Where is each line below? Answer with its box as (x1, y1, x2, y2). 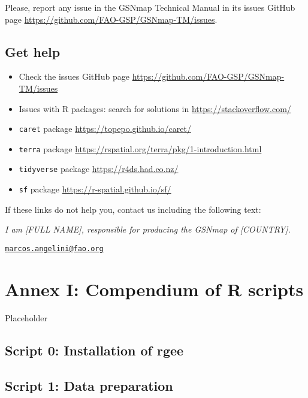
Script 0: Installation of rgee (5, 340, 184, 359)
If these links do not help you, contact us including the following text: (5, 203, 261, 215)
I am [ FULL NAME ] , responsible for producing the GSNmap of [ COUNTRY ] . (5, 223, 291, 236)
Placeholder (5, 311, 48, 324)
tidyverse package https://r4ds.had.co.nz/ (19, 162, 179, 175)
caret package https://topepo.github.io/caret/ (19, 122, 191, 135)
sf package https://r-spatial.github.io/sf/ (19, 183, 171, 195)
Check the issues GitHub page (19, 70, 130, 83)
